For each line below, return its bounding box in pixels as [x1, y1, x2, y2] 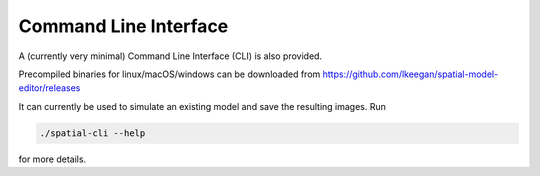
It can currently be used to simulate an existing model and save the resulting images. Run [18, 100, 387, 112]
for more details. [18, 153, 87, 165]
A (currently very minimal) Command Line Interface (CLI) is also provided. [18, 50, 323, 62]
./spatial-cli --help [39, 127, 146, 139]
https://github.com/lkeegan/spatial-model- [322, 68, 499, 80]
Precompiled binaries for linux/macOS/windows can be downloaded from [18, 68, 321, 80]
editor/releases [18, 82, 81, 94]
